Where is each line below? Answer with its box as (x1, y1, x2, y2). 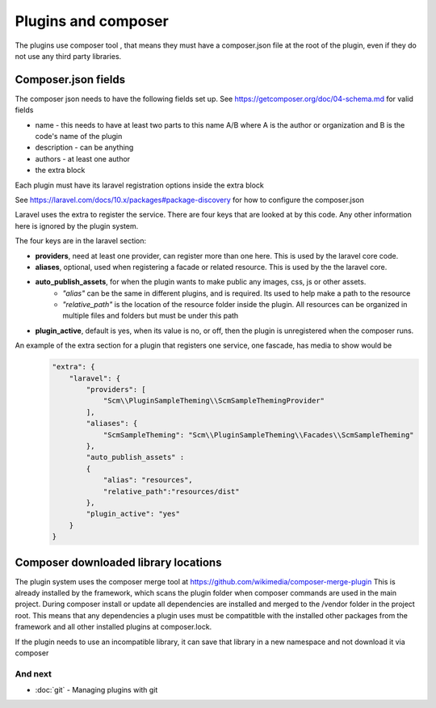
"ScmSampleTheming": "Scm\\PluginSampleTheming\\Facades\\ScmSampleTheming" (103, 430, 415, 440)
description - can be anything (35, 142, 134, 153)
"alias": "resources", (103, 475, 193, 485)
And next (15, 668, 52, 679)
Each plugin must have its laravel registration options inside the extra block (15, 180, 264, 190)
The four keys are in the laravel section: (15, 236, 147, 246)
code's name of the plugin (35, 132, 123, 141)
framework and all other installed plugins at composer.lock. (15, 622, 212, 632)
